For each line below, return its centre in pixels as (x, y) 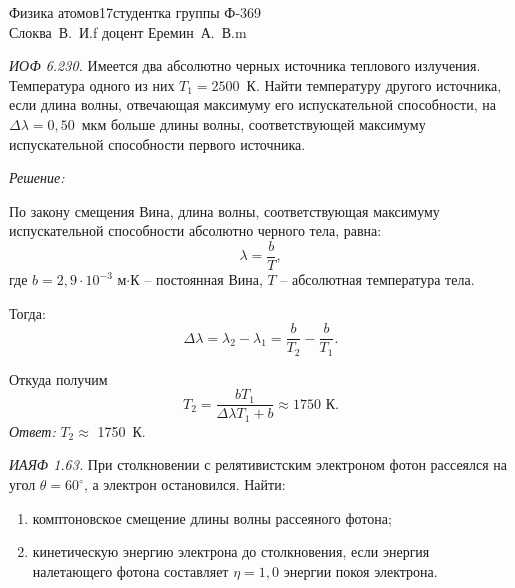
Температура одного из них (92, 84)
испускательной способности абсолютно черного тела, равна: (195, 230)
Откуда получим (58, 378)
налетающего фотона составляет (130, 570)
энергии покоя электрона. (360, 570)
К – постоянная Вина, (196, 279)
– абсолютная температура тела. (377, 279)
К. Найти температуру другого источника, (374, 84)
